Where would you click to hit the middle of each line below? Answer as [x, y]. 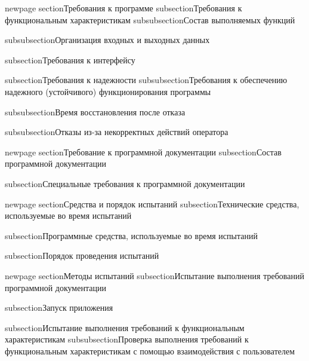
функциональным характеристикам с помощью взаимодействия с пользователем [150, 351]
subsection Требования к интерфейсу [70, 59]
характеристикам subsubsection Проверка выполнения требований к [127, 339]
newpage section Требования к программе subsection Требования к [123, 8]
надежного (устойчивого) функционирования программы [108, 91]
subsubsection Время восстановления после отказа [95, 111]
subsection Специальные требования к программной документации [125, 183]
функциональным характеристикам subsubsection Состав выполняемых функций [150, 19]
